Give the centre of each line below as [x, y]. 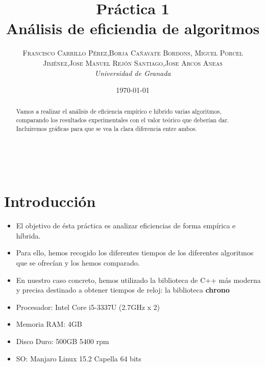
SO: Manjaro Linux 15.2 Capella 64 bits [79, 358]
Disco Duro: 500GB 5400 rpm [63, 341]
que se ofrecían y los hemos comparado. [78, 262]
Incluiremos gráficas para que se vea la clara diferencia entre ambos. [106, 128]
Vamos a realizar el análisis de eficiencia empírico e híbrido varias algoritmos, [119, 111]
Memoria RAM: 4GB [49, 324]
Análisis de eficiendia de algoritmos [133, 28]
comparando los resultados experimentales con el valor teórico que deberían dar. [123, 120]
